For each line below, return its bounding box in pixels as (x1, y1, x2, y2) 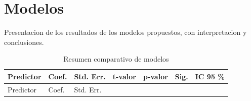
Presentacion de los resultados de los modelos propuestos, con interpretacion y (4, 27, 247, 37)
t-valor (112, 71, 136, 81)
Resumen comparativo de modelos (63, 54, 169, 64)
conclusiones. (4, 36, 44, 47)
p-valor (143, 71, 168, 81)
